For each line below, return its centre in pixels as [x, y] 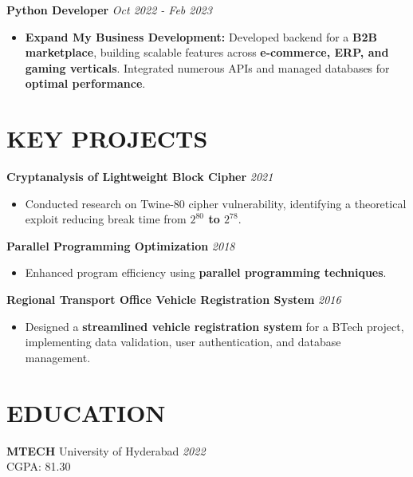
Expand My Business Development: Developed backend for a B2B [201, 36]
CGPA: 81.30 [39, 466]
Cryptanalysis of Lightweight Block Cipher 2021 [140, 177]
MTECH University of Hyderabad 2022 [106, 450]
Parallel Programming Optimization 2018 [121, 245]
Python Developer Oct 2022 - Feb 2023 [109, 10]
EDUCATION [86, 412]
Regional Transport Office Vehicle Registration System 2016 [174, 300]
